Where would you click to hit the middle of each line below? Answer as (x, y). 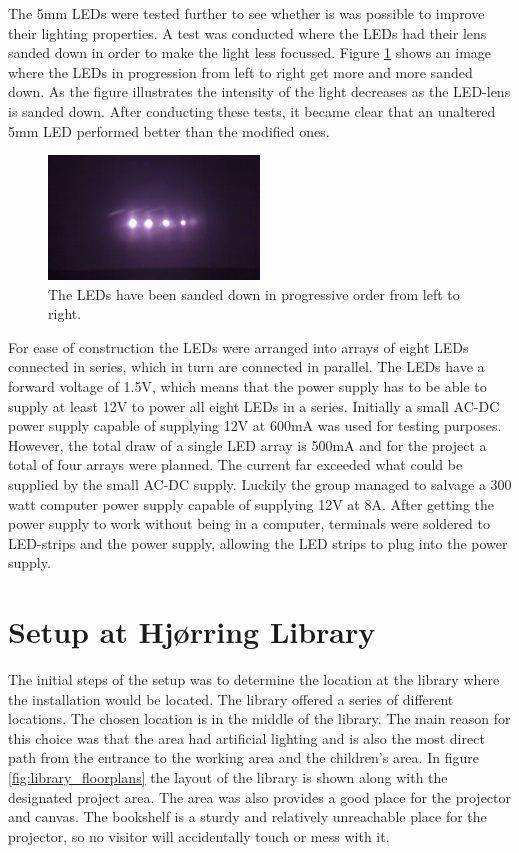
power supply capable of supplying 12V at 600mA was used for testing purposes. (255, 425)
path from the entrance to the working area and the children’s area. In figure (243, 757)
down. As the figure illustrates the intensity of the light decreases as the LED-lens (259, 91)
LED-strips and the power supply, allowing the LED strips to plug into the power (258, 542)
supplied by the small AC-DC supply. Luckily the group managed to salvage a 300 (260, 483)
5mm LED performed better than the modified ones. (169, 130)
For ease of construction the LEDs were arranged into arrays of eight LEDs (238, 346)
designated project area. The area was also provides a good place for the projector (260, 796)
